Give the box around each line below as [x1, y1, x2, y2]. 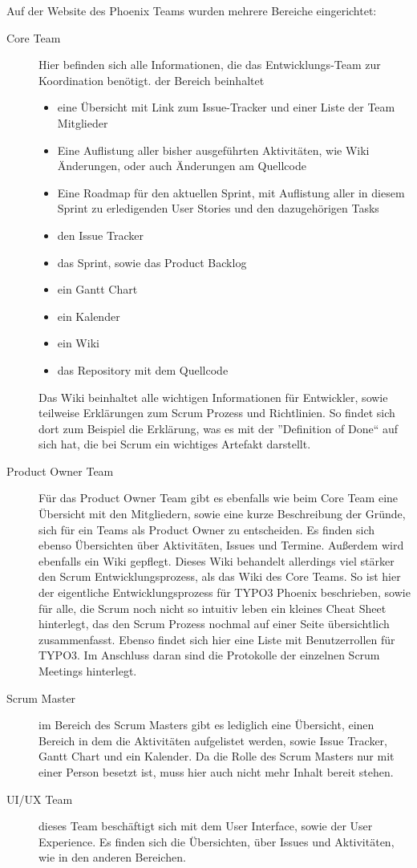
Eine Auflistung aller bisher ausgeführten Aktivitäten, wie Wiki [57, 141, 370, 158]
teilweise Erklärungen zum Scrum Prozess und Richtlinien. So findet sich [38, 404, 395, 421]
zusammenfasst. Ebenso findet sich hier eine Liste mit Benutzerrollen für [38, 631, 395, 647]
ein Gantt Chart [57, 281, 138, 298]
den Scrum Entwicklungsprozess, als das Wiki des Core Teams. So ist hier [38, 568, 401, 585]
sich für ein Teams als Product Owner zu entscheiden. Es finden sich [38, 521, 375, 537]
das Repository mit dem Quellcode [57, 361, 229, 378]
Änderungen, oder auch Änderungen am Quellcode [57, 157, 306, 174]
